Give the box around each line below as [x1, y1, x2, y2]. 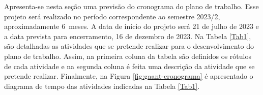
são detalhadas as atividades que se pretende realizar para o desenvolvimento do [4, 41, 254, 51]
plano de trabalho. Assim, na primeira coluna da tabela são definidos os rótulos [4, 50, 251, 61]
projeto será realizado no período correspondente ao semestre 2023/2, [4, 11, 220, 21]
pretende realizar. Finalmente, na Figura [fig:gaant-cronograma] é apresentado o [4, 71, 253, 81]
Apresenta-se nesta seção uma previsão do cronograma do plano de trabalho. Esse [4, 1, 259, 11]
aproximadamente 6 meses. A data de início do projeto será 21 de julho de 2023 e [4, 21, 259, 31]
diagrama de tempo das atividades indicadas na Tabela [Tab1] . [4, 80, 200, 91]
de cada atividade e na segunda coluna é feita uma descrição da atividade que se [4, 60, 255, 71]
